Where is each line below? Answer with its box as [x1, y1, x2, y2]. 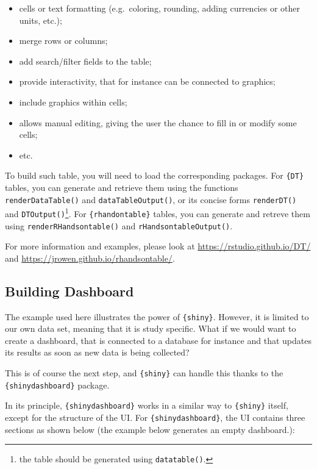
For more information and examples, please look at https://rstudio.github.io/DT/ [5, 240, 311, 252]
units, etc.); [19, 13, 62, 26]
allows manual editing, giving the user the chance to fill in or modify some [19, 116, 297, 129]
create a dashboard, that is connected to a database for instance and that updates [5, 334, 312, 346]
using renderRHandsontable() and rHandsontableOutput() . [5, 219, 233, 232]
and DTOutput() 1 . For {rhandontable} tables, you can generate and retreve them [5, 206, 310, 220]
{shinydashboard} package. [5, 378, 110, 391]
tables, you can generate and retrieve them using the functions [5, 181, 238, 193]
